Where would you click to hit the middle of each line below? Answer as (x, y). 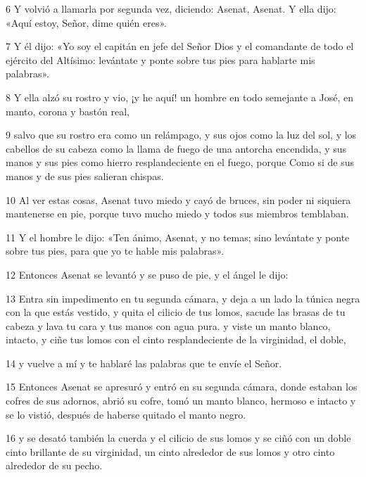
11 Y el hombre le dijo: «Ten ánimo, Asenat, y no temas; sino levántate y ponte (178, 237)
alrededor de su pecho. (54, 465)
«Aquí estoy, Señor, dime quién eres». (86, 22)
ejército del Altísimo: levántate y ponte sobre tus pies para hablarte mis (160, 59)
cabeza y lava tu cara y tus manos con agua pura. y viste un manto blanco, (168, 325)
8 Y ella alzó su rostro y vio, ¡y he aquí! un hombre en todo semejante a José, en (180, 97)
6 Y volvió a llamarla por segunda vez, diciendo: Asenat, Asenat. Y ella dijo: (171, 8)
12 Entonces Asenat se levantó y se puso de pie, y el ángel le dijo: (147, 274)
